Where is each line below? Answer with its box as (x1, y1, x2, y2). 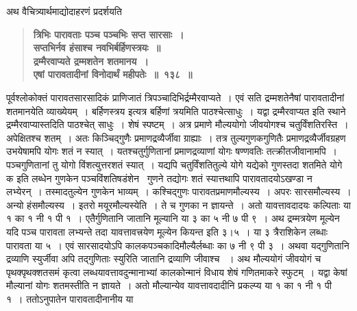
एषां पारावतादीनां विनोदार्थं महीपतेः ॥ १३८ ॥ (33, 67, 193, 82)
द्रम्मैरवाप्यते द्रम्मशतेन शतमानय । (33, 53, 149, 68)
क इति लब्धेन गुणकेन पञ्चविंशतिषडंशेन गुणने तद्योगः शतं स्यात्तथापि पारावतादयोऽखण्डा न (6, 171, 312, 185)
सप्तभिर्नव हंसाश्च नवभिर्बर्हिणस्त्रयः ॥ (33, 40, 161, 55)
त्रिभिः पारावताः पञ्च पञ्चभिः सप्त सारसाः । (33, 27, 184, 41)
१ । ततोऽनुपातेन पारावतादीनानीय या (6, 291, 134, 306)
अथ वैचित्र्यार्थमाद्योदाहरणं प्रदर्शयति (6, 4, 122, 18)
